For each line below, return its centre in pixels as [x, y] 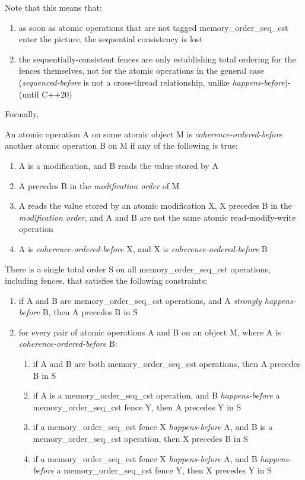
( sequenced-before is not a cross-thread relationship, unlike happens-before [152, 82]
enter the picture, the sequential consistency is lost [111, 39]
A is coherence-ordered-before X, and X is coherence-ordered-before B [143, 248]
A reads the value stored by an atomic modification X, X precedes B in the [155, 206]
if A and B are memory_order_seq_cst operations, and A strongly [140, 300]
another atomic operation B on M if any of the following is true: [121, 145]
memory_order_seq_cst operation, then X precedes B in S [140, 439]
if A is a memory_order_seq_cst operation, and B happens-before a [156, 395]
